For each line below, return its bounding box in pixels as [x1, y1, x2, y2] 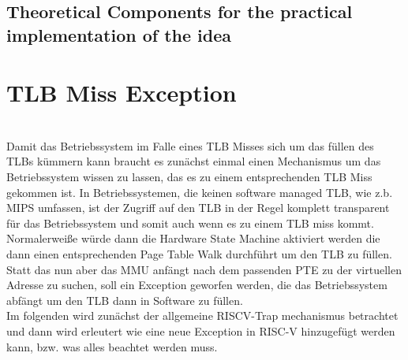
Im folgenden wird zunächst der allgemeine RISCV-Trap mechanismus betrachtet [6, 307, 399, 324]
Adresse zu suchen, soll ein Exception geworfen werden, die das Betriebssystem [6, 276, 387, 293]
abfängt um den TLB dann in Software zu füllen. [6, 291, 243, 308]
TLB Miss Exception [6, 76, 237, 109]
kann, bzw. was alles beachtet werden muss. [6, 338, 218, 354]
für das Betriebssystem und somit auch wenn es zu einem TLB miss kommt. [6, 214, 374, 231]
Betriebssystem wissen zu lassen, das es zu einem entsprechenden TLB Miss [6, 169, 372, 185]
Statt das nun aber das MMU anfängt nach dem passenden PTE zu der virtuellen [6, 261, 402, 277]
